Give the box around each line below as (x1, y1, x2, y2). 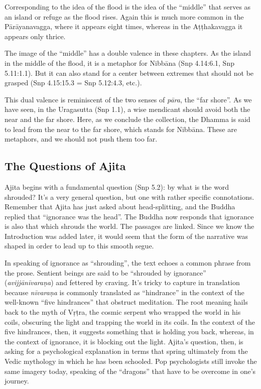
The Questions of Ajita (5, 158, 126, 174)
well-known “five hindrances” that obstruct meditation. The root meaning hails (5, 297, 248, 307)
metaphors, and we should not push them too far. (5, 134, 158, 144)
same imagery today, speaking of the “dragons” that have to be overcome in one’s (5, 365, 256, 376)
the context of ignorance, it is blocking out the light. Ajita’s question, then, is (5, 336, 243, 346)
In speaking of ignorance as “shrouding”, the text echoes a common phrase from (5, 257, 251, 268)
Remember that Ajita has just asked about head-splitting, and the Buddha (5, 201, 235, 212)
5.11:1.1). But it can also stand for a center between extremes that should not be (5, 67, 254, 78)
